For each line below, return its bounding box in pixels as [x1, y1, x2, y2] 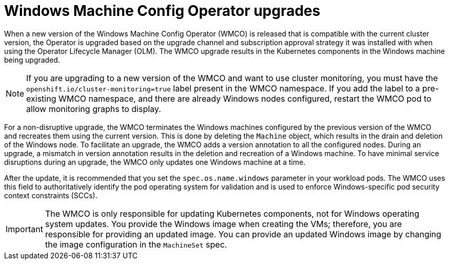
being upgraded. [4, 55, 60, 64]
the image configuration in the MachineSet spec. [45, 239, 227, 250]
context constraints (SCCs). [4, 191, 97, 200]
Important [6, 223, 43, 234]
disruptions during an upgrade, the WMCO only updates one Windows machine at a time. [4, 157, 306, 166]
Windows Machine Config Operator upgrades [4, 2, 321, 20]
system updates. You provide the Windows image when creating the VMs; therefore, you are [45, 218, 402, 229]
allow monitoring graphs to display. [26, 103, 161, 114]
